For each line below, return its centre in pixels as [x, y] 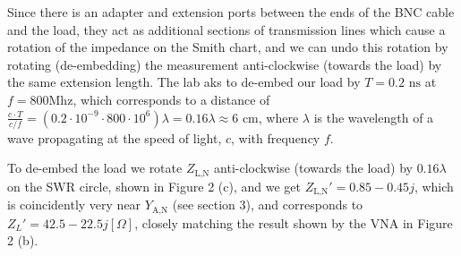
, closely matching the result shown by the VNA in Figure [294, 222]
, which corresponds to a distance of [171, 99]
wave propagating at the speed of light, [115, 137]
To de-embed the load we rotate [95, 168]
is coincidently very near [74, 205]
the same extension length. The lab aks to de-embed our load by [184, 82]
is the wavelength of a [374, 117]
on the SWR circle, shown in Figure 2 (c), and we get [154, 186]
